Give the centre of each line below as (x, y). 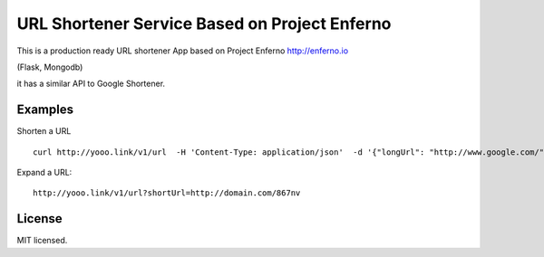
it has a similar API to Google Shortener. (91, 84)
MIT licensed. (42, 241)
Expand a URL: (44, 173)
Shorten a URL (44, 131)
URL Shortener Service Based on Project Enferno (204, 24)
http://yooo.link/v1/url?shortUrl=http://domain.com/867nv (167, 193)
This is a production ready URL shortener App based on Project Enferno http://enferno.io (183, 51)
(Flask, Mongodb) (50, 67)
